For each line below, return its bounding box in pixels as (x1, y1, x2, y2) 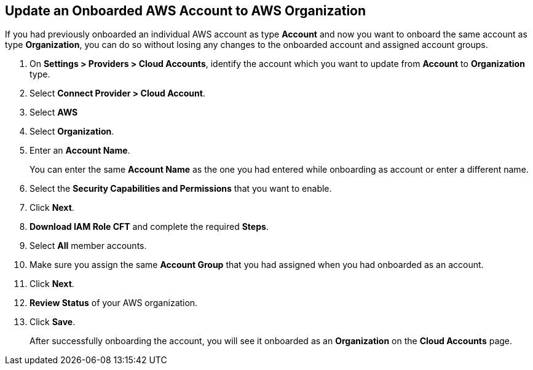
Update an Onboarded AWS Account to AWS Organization (5, 3, 366, 18)
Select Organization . (30, 126, 114, 137)
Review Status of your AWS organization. (30, 297, 198, 309)
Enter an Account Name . (30, 145, 130, 156)
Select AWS (30, 107, 78, 118)
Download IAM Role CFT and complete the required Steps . (30, 221, 269, 232)
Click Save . (30, 317, 76, 328)
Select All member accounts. (30, 240, 147, 251)
